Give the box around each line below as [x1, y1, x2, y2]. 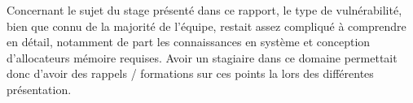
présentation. [7, 80, 72, 97]
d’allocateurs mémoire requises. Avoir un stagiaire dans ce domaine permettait [7, 49, 398, 66]
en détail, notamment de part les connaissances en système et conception [7, 33, 371, 50]
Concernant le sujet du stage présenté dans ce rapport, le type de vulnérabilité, [7, 2, 402, 18]
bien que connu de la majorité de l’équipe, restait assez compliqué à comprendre [7, 17, 406, 34]
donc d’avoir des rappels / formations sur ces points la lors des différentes [7, 65, 374, 82]
